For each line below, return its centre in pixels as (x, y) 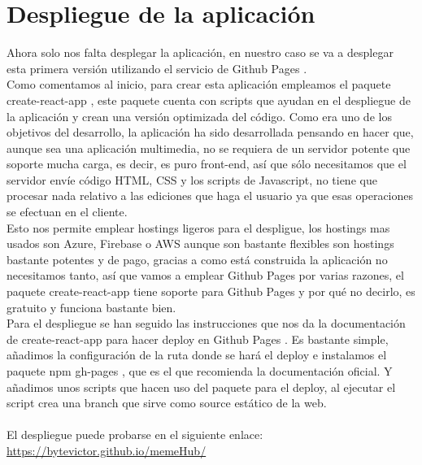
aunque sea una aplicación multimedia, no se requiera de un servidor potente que (209, 148)
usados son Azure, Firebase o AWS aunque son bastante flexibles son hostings (200, 243)
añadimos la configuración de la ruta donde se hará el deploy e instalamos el (197, 355)
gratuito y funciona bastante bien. (91, 307)
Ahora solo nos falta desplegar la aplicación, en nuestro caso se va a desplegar (200, 52)
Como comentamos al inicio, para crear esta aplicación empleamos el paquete (199, 84)
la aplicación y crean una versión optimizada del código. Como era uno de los (199, 116)
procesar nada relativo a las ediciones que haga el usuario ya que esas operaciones (210, 196)
